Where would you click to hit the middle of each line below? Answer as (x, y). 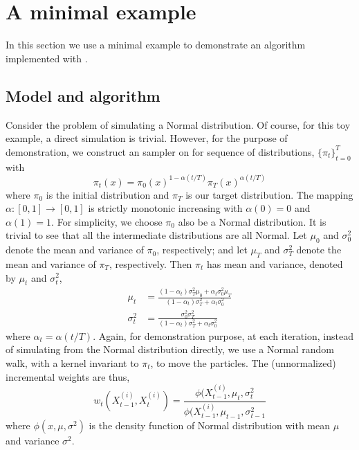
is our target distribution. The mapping (269, 194)
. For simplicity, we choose (107, 221)
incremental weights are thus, (68, 376)
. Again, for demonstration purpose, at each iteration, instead (223, 335)
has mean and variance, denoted (275, 263)
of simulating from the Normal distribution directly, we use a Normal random (170, 349)
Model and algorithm (83, 95)
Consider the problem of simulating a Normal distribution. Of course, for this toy (178, 124)
